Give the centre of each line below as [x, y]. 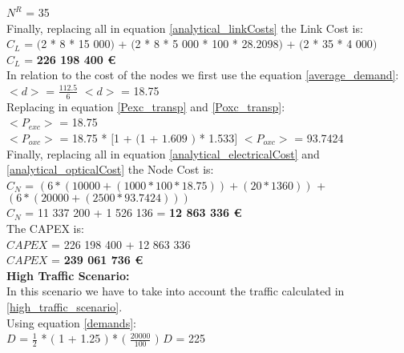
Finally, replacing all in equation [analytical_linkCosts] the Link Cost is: [185, 28]
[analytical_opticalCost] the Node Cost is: [110, 169]
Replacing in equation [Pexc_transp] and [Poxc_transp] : [146, 106]
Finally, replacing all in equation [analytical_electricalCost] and [163, 153]
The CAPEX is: [45, 228]
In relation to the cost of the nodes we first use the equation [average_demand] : [203, 75]
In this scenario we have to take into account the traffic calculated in [176, 291]
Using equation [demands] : [71, 322]
